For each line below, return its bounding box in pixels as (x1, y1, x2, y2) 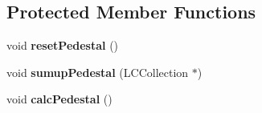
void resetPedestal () (6, 37, 119, 54)
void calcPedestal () (6, 91, 113, 107)
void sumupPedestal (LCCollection (6, 63, 189, 80)
